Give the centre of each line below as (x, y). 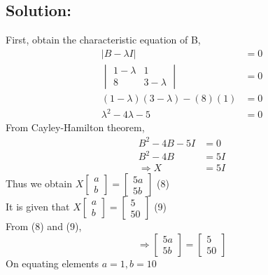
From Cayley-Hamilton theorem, (75, 127)
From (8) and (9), (44, 226)
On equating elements (52, 263)
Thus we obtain (39, 183)
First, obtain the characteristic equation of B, (103, 40)
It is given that (38, 207)
